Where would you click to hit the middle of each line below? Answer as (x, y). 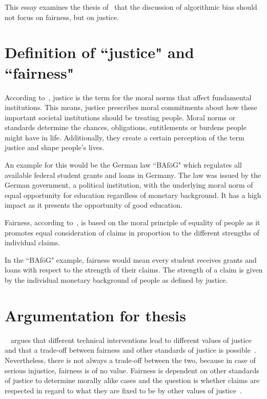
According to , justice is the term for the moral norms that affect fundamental (128, 97)
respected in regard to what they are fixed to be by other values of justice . (123, 390)
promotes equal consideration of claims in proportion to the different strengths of (132, 232)
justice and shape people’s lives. (55, 147)
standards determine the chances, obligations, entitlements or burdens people (126, 127)
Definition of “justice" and (99, 52)
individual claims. (32, 242)
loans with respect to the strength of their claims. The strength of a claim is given (134, 270)
